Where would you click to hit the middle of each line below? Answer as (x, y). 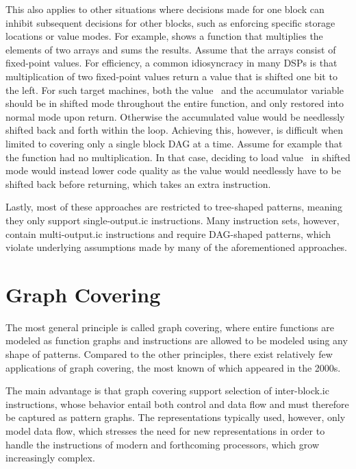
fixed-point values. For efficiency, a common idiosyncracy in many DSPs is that (171, 63)
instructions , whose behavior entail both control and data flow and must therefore (177, 404)
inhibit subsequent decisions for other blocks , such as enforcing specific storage (170, 22)
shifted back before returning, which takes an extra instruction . (138, 183)
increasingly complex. (50, 458)
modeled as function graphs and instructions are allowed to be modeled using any (177, 340)
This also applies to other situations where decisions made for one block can (165, 9)
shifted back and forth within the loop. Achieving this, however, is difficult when (175, 130)
